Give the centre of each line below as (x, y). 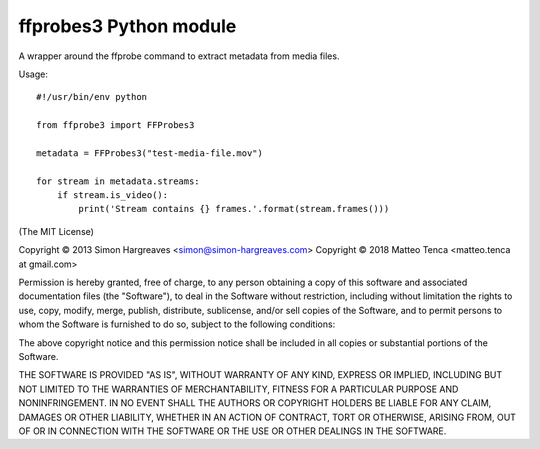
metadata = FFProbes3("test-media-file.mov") (150, 153)
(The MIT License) (56, 231)
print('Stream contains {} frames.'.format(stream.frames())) (234, 209)
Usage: (33, 74)
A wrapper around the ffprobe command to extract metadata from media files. (179, 56)
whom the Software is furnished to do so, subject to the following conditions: (177, 324)
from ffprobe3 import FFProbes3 (115, 125)
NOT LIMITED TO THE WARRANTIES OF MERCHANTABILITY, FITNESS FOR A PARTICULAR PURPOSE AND (238, 389)
